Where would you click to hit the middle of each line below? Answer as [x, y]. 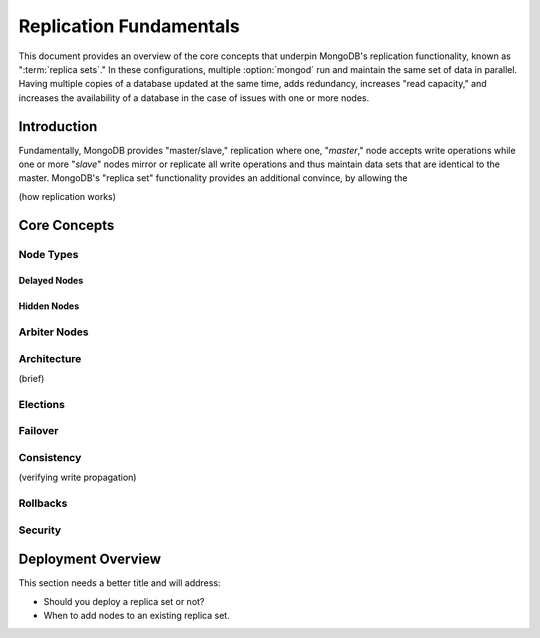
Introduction [58, 126]
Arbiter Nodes [53, 332]
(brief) [31, 379]
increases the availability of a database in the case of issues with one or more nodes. [194, 97]
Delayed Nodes [51, 281]
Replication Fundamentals [129, 26]
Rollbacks [43, 503]
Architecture [50, 358]
